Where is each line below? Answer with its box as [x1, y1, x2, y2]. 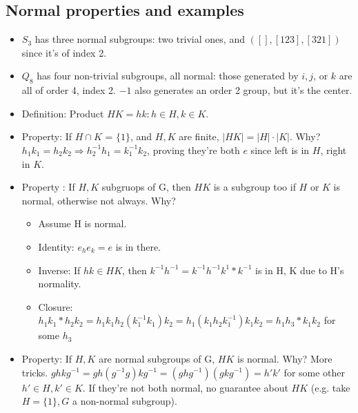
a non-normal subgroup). [72, 394, 177, 408]
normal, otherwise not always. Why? [21, 193, 176, 207]
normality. [38, 276, 81, 291]
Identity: [38, 239, 74, 253]
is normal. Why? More [237, 351, 332, 365]
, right [320, 142, 347, 157]
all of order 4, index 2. [21, 83, 117, 97]
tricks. [21, 365, 48, 379]
